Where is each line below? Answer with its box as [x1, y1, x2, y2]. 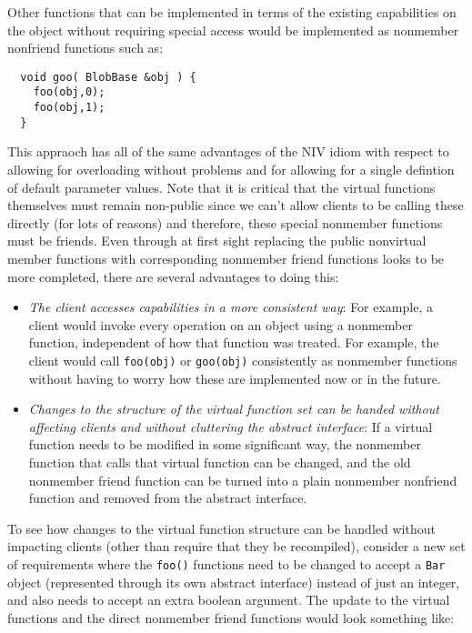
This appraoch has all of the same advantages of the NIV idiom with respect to [7, 142, 449, 161]
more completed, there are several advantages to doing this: [7, 266, 339, 286]
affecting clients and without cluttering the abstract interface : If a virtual [28, 417, 433, 436]
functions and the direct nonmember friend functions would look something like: [7, 608, 455, 627]
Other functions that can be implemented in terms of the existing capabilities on [7, 3, 457, 21]
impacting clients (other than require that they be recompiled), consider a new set [7, 537, 466, 556]
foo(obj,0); [33, 85, 105, 99]
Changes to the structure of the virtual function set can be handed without [28, 399, 439, 418]
